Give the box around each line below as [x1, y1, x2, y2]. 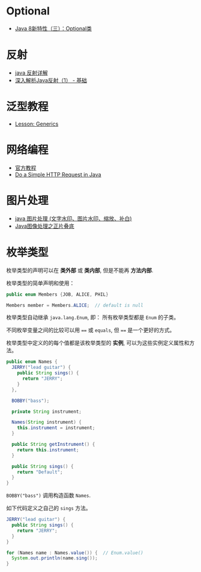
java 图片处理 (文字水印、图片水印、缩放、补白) [14, 214, 132, 222]
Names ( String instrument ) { [11, 419, 82, 425]
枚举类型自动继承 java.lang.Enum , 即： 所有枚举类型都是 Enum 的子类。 [6, 314, 179, 321]
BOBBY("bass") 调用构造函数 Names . [6, 491, 91, 499]
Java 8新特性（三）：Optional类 [14, 25, 92, 32]
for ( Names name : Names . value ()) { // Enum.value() [6, 550, 144, 556]
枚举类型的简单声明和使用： [6, 279, 75, 287]
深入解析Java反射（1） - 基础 [14, 76, 88, 84]
